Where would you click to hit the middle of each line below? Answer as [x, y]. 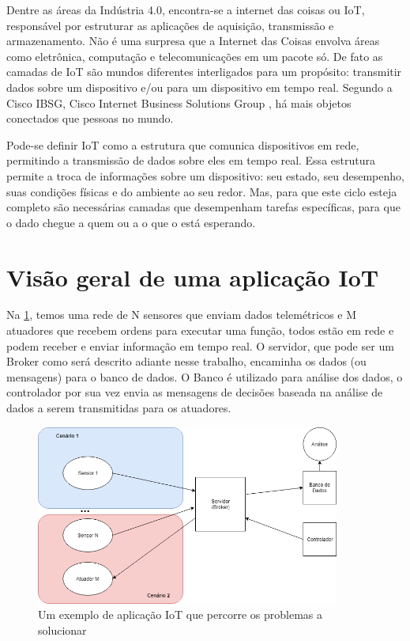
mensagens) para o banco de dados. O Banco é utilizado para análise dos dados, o [205, 376]
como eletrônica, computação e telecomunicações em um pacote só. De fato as [195, 56]
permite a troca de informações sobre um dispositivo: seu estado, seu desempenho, [205, 175]
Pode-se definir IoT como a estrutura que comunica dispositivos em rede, [183, 144]
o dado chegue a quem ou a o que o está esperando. [131, 222]
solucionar [62, 630]
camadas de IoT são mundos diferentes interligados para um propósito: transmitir [204, 72]
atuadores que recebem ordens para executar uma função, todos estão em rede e [200, 330]
